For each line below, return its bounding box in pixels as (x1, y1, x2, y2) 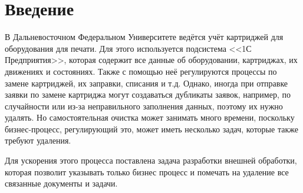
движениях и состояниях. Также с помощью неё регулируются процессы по (5, 65, 277, 77)
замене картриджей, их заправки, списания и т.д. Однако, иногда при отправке (5, 76, 288, 89)
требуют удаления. (5, 134, 71, 147)
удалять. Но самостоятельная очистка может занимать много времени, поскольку (5, 111, 295, 124)
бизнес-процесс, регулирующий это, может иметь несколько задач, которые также (5, 122, 298, 135)
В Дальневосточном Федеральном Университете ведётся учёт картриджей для (5, 31, 284, 43)
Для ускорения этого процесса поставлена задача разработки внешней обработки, (5, 154, 297, 167)
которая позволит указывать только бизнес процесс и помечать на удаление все (5, 165, 289, 178)
